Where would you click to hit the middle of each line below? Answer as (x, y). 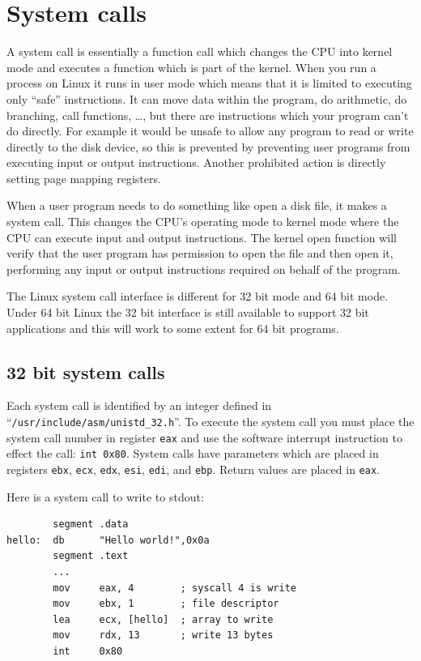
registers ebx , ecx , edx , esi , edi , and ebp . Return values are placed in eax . (193, 469)
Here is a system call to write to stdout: (105, 496)
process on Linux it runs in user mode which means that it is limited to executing (209, 83)
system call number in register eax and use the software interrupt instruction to (204, 437)
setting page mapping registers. (84, 178)
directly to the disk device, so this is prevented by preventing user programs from (208, 146)
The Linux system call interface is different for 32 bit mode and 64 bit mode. (198, 296)
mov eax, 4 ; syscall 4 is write (174, 588)
